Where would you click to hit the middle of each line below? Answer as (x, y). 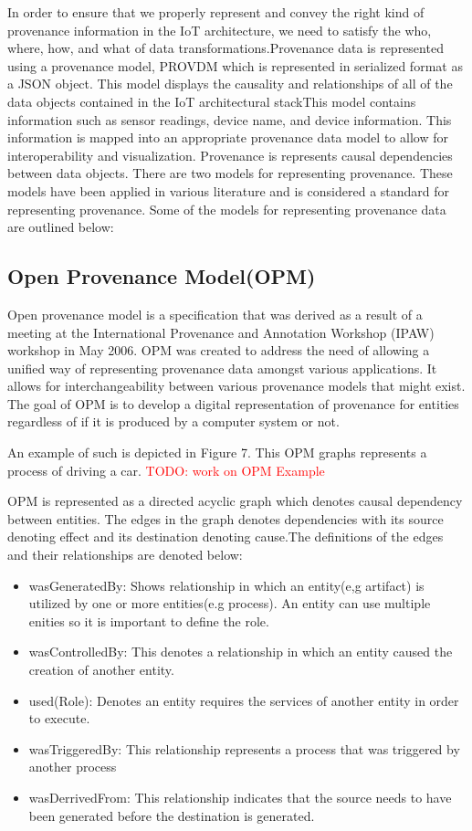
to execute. (59, 718)
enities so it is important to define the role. (149, 621)
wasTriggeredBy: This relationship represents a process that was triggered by (244, 748)
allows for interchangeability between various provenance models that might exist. (236, 386)
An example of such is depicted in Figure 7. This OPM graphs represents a (217, 452)
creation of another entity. (101, 670)
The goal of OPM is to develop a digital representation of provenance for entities (233, 403)
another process (73, 767)
